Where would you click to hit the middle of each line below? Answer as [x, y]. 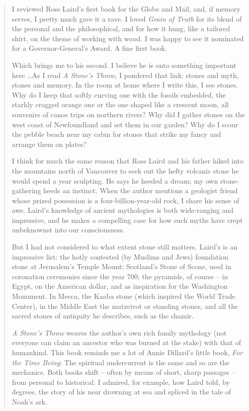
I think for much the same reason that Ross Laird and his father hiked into [128, 161]
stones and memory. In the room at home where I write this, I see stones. [125, 85]
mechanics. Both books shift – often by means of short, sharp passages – [123, 372]
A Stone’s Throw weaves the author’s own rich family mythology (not [119, 332]
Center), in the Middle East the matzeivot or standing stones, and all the [125, 306]
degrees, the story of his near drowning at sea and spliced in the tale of [121, 392]
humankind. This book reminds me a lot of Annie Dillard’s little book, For [127, 352]
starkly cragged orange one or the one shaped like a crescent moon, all [120, 104]
